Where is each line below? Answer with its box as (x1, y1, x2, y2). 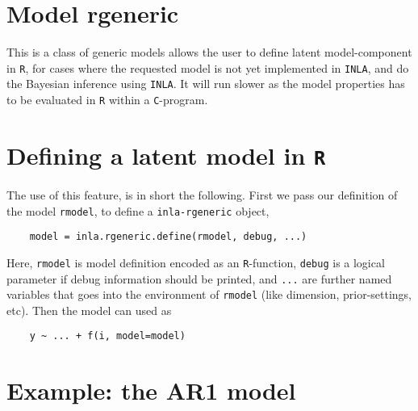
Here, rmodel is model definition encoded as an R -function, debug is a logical (6, 254, 385, 271)
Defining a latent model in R (6, 138, 326, 171)
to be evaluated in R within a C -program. (6, 91, 208, 108)
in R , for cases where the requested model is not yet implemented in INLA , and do (6, 59, 409, 76)
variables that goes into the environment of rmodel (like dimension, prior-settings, (6, 286, 412, 303)
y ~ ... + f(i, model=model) (29, 330, 186, 342)
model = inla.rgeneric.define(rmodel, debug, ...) (29, 231, 307, 243)
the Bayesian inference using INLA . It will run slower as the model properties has (6, 75, 405, 92)
